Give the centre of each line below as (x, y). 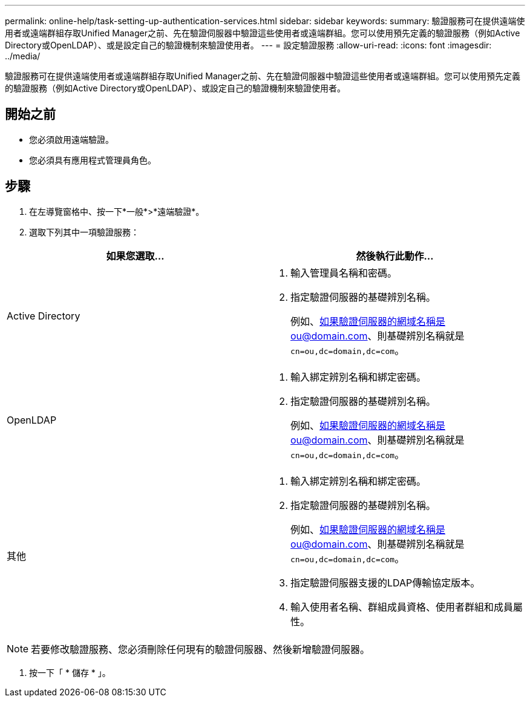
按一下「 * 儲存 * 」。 (70, 672)
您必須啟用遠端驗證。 (71, 139)
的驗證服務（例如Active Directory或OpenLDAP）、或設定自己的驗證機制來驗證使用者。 (175, 88)
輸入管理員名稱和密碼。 (344, 273)
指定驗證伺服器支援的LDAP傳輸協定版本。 (385, 582)
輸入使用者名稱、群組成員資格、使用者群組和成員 (402, 607)
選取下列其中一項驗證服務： (84, 232)
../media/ (23, 56)
